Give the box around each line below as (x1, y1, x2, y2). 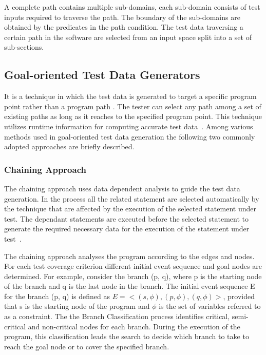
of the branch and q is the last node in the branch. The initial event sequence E (4, 281, 255, 291)
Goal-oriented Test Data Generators (4, 67, 200, 83)
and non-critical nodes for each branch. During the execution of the (28, 321, 240, 331)
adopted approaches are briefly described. (4, 141, 135, 152)
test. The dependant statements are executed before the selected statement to (4, 213, 249, 224)
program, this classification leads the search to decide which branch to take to (4, 331, 249, 342)
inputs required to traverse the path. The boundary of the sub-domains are (4, 11, 240, 22)
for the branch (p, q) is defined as (4, 290, 110, 301)
